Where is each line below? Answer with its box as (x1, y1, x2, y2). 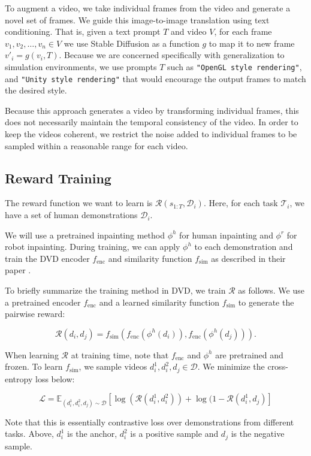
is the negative (231, 427, 285, 440)
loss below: (35, 372, 75, 385)
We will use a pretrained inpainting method (5, 228, 165, 241)
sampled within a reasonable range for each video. (5, 139, 188, 152)
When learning (5, 348, 59, 361)
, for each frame (214, 25, 272, 38)
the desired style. (5, 84, 67, 96)
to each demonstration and (194, 240, 293, 253)
